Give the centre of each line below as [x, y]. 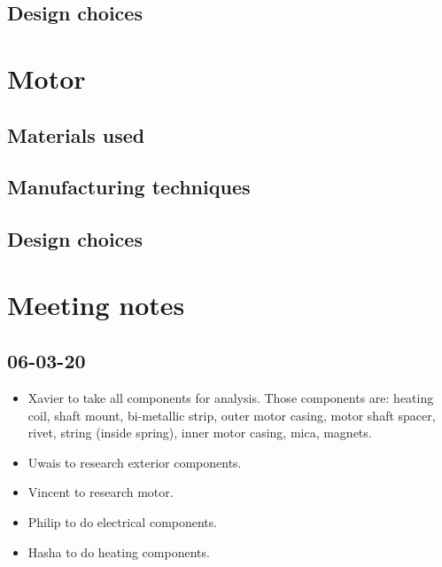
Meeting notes [96, 304]
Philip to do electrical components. [123, 522]
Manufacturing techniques [129, 187]
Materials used [76, 134]
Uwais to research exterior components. [135, 462]
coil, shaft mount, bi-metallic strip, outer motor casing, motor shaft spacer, [232, 415]
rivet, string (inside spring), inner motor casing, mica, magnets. [200, 433]
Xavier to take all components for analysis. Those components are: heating [231, 398]
